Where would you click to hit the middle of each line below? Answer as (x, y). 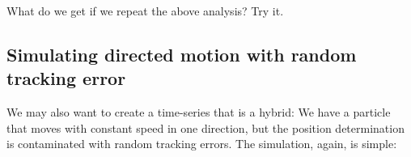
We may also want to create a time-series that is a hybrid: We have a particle (199, 112)
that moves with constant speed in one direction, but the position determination (205, 127)
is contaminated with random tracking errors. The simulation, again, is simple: (202, 144)
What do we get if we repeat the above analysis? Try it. (145, 11)
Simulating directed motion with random (182, 54)
